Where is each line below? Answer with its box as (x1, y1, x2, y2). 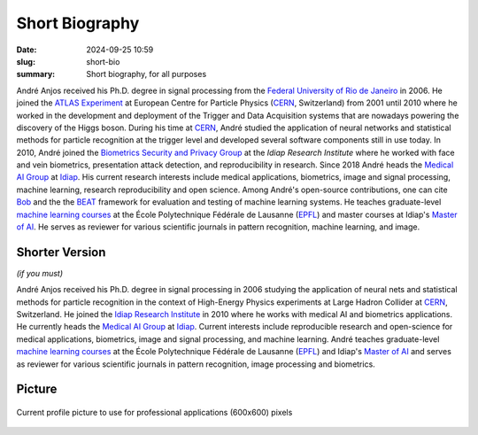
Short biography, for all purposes (86, 69, 207, 80)
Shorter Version (16, 245, 106, 260)
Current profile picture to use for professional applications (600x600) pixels (16, 408, 293, 418)
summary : (16, 69, 56, 80)
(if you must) (16, 268, 64, 278)
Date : (16, 44, 37, 55)
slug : (16, 56, 35, 66)
